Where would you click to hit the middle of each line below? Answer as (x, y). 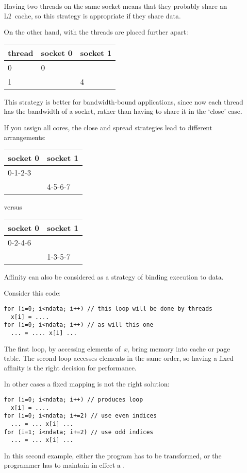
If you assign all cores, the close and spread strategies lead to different (108, 127)
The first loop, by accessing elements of (62, 348)
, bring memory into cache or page (179, 348)
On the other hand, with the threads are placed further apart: (96, 32)
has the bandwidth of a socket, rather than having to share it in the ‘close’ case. (123, 111)
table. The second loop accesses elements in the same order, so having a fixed (119, 358)
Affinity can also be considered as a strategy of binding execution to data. (114, 276)
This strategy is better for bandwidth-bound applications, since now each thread (123, 101)
